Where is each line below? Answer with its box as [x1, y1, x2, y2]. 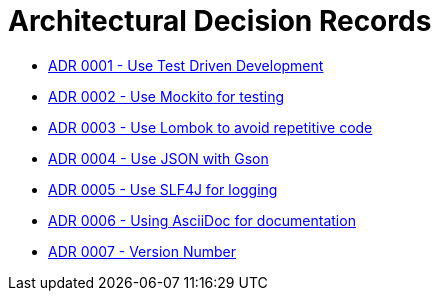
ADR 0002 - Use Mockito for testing [48, 87, 285, 105]
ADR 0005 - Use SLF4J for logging [48, 180, 278, 198]
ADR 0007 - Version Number [48, 242, 237, 260]
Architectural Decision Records [8, 4, 432, 38]
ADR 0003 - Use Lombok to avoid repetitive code [48, 118, 373, 136]
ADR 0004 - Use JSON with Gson [48, 149, 269, 167]
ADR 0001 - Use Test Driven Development [48, 56, 324, 74]
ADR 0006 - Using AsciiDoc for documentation [48, 211, 356, 229]
